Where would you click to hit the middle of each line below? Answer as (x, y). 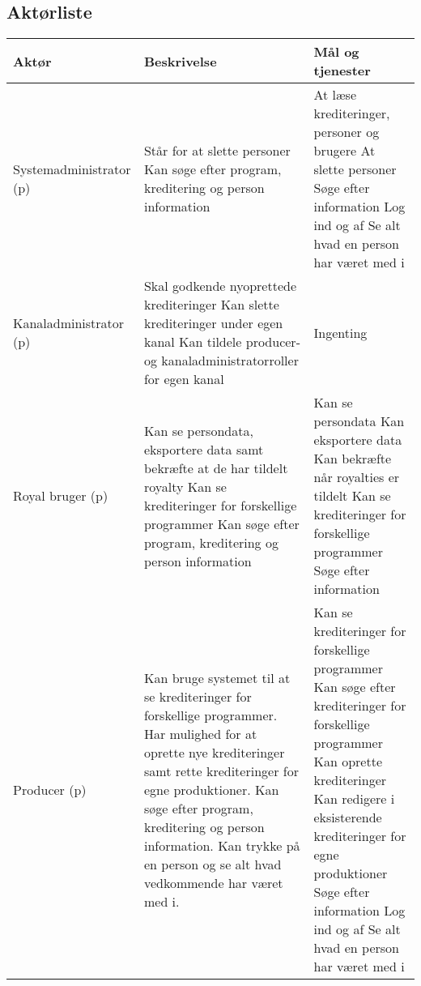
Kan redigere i (354, 799)
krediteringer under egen (213, 323)
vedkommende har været (213, 882)
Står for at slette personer (217, 151)
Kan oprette (348, 762)
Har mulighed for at (200, 733)
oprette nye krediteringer (214, 752)
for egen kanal (184, 379)
